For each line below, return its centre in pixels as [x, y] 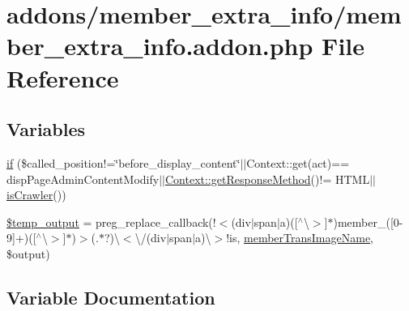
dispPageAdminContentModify [83, 179]
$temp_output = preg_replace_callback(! [111, 222]
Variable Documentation [111, 297]
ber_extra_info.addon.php [160, 46]
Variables [46, 129]
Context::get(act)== [298, 162]
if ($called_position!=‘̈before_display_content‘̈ [124, 162]
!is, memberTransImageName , [300, 238]
